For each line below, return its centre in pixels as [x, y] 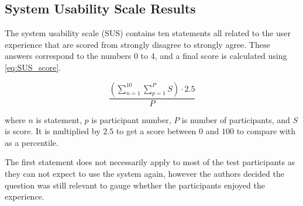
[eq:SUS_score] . [33, 67]
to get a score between [156, 131]
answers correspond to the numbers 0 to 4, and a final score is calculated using [146, 56]
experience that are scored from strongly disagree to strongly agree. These [137, 44]
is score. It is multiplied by [53, 131]
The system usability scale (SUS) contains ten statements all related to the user [148, 33]
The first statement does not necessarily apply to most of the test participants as [150, 162]
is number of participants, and [236, 119]
